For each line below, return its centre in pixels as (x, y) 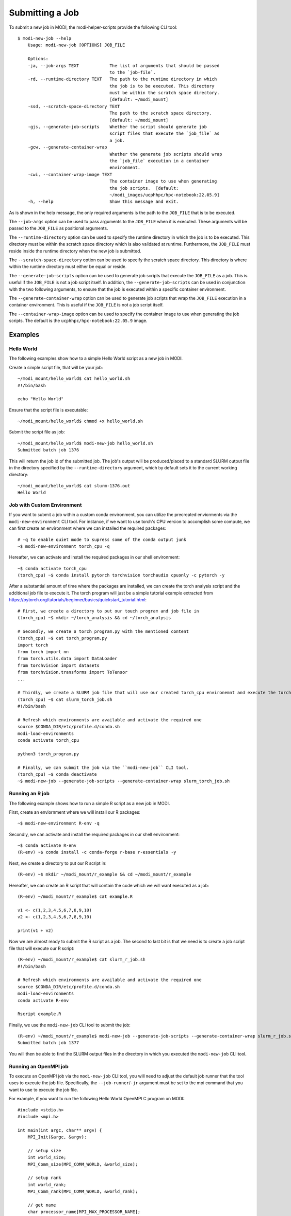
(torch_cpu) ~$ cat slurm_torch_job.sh (65, 699)
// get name (42, 1205)
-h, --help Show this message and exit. (103, 202)
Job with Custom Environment (45, 505)
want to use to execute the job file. (43, 1090)
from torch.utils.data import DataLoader (67, 659)
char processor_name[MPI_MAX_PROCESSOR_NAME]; (84, 1212)
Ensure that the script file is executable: (48, 410)
